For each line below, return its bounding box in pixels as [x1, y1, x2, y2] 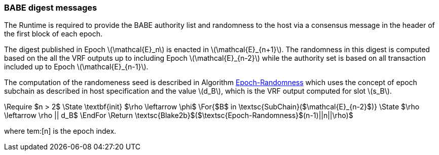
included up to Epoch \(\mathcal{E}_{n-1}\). [4, 62, 149, 71]
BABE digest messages [4, 3, 97, 13]
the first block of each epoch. [4, 29, 103, 38]
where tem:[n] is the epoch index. [4, 127, 117, 136]
